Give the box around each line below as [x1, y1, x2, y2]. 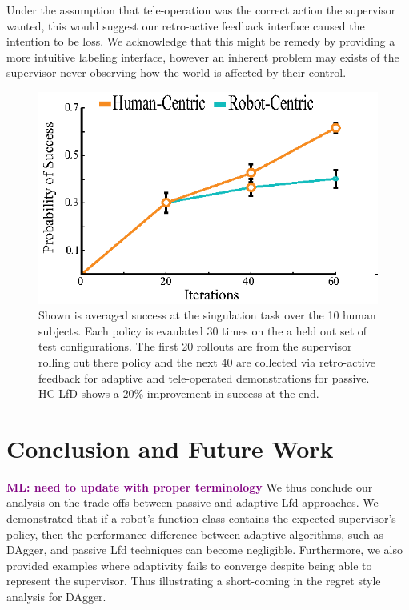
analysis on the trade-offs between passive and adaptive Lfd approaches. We [6, 494, 379, 511]
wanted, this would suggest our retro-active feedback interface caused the [6, 17, 365, 34]
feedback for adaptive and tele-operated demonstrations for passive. [38, 369, 370, 386]
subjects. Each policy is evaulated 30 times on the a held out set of [38, 322, 367, 339]
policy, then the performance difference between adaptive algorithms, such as [6, 525, 383, 542]
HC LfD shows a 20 [38, 385, 134, 402]
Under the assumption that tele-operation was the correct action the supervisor [6, 2, 396, 18]
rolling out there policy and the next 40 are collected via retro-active [38, 353, 375, 370]
